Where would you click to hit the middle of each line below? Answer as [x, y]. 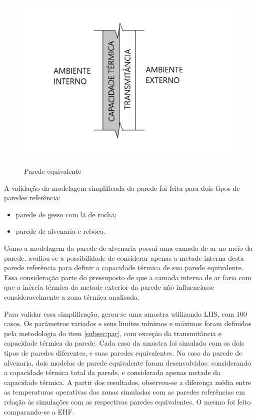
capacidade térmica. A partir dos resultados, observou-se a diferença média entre [128, 382]
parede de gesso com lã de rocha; [66, 214]
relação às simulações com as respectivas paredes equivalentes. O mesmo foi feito [127, 401]
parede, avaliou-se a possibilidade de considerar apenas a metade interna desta [124, 257]
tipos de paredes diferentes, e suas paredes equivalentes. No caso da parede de [123, 352]
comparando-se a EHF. [39, 411]
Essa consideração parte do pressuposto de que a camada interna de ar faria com [128, 277]
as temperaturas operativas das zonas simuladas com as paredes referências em [124, 392]
